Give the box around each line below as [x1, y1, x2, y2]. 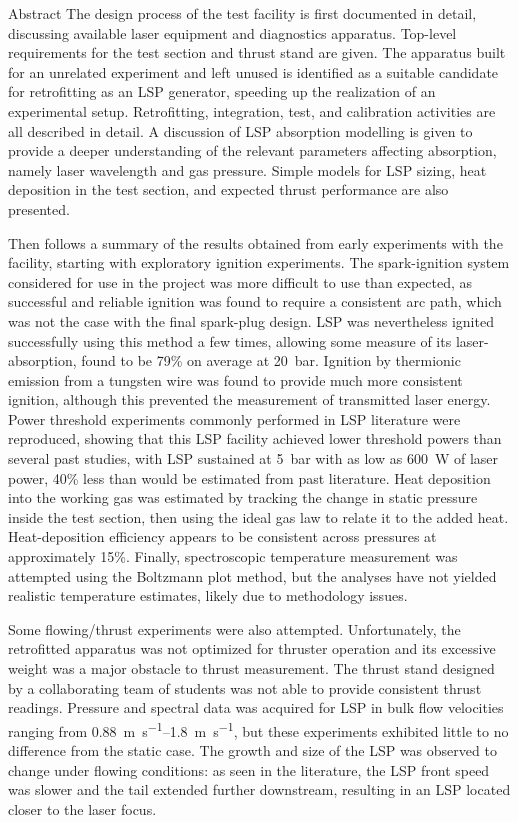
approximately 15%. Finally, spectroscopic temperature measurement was [8, 546, 458, 567]
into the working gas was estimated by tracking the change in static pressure [8, 487, 478, 508]
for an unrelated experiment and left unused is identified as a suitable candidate [8, 61, 499, 82]
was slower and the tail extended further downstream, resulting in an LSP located [8, 779, 511, 800]
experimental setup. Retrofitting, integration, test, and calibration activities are [8, 100, 496, 121]
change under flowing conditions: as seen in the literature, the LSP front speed [8, 759, 490, 780]
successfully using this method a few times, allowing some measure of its [8, 330, 452, 351]
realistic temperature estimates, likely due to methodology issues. [8, 585, 408, 606]
